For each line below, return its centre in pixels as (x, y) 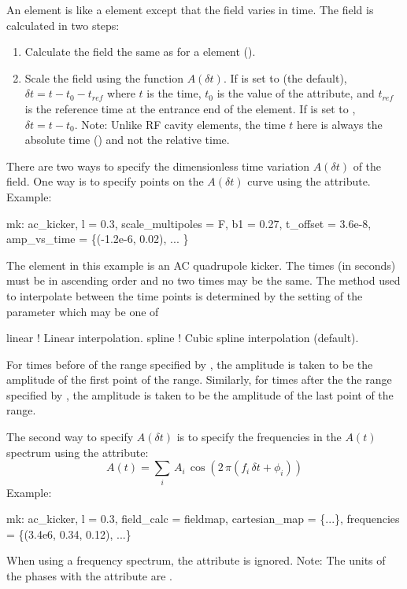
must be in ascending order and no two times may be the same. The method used (203, 280)
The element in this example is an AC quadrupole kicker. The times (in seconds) (201, 265)
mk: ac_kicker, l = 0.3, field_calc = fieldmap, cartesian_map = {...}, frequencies (203, 519)
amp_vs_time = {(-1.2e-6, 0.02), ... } (98, 239)
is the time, (174, 93)
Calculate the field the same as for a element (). (140, 52)
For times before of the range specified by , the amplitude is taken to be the (190, 364)
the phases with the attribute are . (90, 575)
